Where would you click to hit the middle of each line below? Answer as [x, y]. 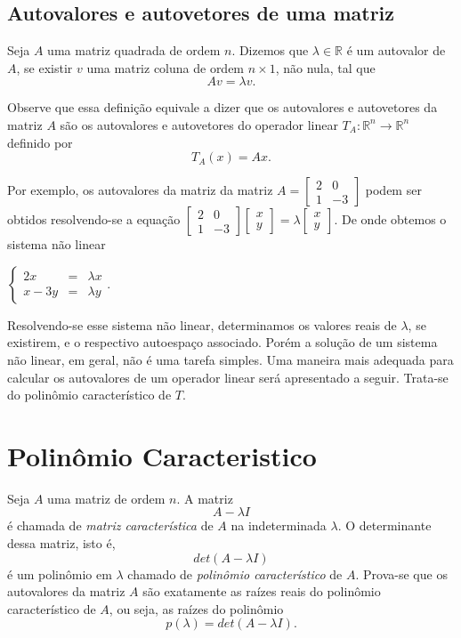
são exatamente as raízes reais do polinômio [262, 591]
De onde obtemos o [394, 219]
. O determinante [384, 525]
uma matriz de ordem [106, 498]
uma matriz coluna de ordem [166, 67]
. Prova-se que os [401, 573]
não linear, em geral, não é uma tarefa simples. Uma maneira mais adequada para [230, 359]
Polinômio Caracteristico [162, 455]
